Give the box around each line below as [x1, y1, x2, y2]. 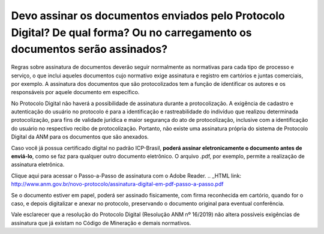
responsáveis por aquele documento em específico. [11, 89, 140, 96]
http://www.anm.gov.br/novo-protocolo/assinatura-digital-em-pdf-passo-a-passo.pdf [11, 181, 224, 188]
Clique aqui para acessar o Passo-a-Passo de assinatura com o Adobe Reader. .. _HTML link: [11, 172, 242, 179]
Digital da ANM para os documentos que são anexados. [11, 133, 149, 140]
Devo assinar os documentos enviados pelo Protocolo [11, 9, 285, 22]
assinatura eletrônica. [11, 161, 65, 168]
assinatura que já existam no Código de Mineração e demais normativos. [11, 219, 191, 226]
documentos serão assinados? [11, 43, 168, 56]
